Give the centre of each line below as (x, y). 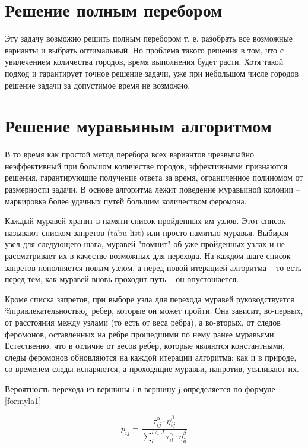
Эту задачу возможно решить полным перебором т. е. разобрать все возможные (149, 38)
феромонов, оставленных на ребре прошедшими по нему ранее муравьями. (141, 334)
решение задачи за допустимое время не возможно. (98, 85)
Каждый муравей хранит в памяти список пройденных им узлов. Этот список (145, 221)
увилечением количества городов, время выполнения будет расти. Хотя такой (144, 61)
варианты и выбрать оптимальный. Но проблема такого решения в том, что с (144, 50)
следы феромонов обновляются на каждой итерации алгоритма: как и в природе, (151, 357)
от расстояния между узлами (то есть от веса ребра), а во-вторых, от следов (143, 322)
